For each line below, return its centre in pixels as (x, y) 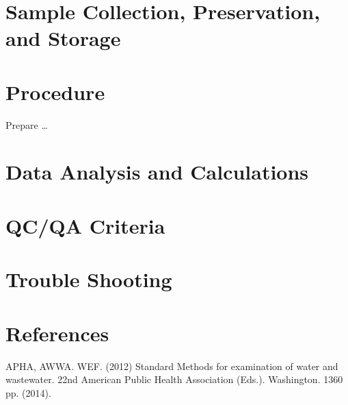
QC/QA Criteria (85, 225)
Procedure (55, 91)
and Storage (63, 38)
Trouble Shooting (89, 279)
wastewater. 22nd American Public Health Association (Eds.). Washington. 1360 (174, 379)
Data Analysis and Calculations (157, 172)
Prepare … (27, 124)
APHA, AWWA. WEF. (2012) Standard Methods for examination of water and (172, 366)
